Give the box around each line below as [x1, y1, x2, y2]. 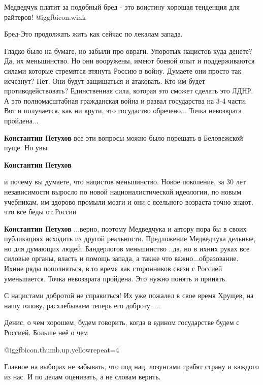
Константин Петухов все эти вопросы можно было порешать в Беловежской [4, 132, 243, 143]
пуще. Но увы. [4, 142, 49, 153]
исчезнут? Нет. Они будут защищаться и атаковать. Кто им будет [4, 75, 205, 86]
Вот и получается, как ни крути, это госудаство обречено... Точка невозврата [4, 105, 242, 116]
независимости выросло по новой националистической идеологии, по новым [4, 186, 241, 197]
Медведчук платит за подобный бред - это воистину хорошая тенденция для [4, 2, 240, 12]
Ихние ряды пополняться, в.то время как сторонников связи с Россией [4, 263, 222, 274]
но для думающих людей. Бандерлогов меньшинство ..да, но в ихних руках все [4, 243, 250, 253]
